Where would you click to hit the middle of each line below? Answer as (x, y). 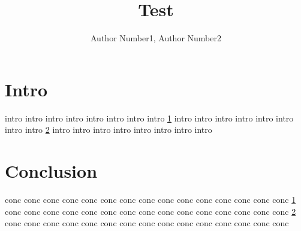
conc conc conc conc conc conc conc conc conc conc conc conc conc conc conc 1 (150, 199)
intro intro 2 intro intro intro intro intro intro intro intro (109, 130)
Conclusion (51, 171)
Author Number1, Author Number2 (156, 38)
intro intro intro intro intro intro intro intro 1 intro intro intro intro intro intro (149, 118)
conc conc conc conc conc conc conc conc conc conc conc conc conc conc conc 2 (150, 211)
